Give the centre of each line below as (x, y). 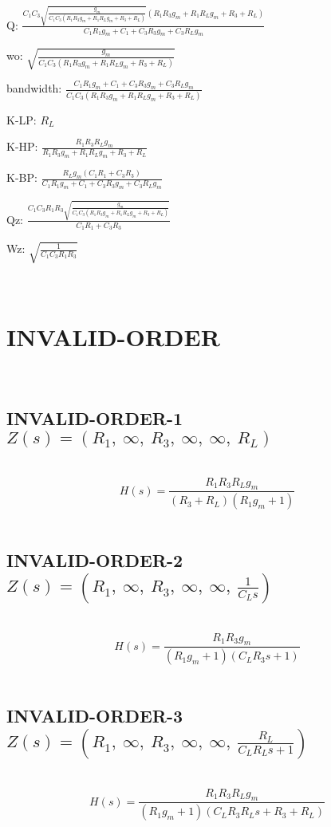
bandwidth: (34, 88)
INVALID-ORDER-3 (95, 716)
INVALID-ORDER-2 (95, 560)
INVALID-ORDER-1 (95, 418)
